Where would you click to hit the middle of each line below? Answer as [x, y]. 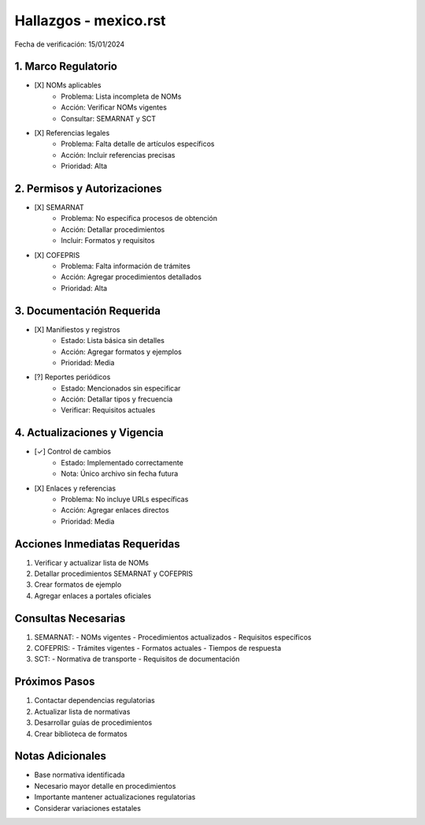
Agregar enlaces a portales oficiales [93, 595]
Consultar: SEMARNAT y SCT [109, 118]
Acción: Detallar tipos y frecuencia [117, 399]
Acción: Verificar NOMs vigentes [114, 107]
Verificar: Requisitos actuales [108, 410]
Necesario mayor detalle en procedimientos [105, 786]
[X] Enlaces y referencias [75, 488]
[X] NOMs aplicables [68, 85]
